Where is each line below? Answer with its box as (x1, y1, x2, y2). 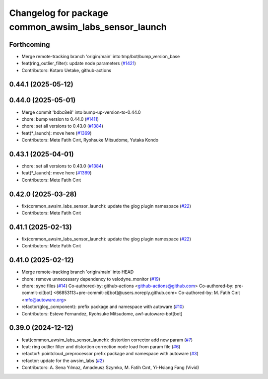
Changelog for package (9, 7, 109, 18)
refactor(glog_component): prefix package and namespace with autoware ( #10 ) (21, 303, 184, 310)
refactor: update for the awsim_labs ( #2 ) (21, 358, 104, 364)
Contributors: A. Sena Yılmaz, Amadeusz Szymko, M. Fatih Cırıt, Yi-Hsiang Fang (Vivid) (21, 365, 200, 371)
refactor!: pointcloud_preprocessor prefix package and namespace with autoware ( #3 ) (21, 351, 199, 357)
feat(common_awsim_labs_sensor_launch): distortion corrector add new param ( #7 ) (21, 337, 193, 343)
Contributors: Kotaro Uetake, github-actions (21, 67, 112, 73)
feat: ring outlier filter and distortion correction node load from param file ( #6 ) (21, 343, 181, 350)
